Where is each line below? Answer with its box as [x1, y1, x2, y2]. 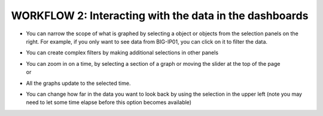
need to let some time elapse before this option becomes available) [26, 99, 191, 106]
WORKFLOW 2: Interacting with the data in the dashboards [11, 9, 309, 22]
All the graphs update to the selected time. [26, 80, 131, 87]
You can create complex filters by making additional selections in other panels [26, 49, 218, 56]
